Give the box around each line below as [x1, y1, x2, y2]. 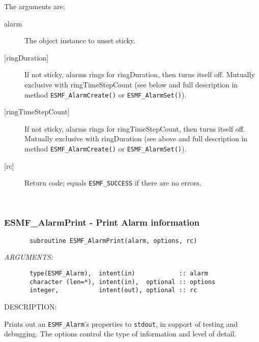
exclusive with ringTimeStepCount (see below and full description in [24, 79, 238, 89]
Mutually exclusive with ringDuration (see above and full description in [24, 133, 248, 144]
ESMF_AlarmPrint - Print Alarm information [4, 216, 200, 229]
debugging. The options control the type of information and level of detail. [4, 328, 237, 339]
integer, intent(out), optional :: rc [30, 287, 197, 294]
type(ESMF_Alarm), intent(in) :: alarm [30, 269, 208, 277]
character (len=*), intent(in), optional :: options [30, 278, 216, 286]
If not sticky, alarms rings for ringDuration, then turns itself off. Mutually [24, 69, 255, 80]
